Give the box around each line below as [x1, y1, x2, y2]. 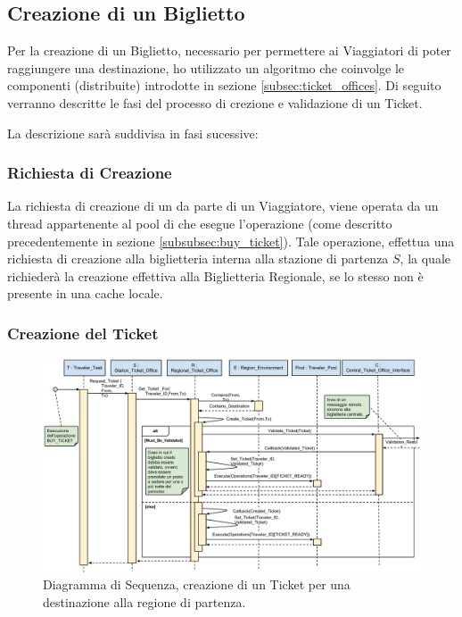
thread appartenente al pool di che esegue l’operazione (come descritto [7, 213, 392, 232]
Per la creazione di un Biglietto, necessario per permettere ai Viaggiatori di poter [7, 41, 451, 60]
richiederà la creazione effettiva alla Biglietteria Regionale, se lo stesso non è [7, 266, 424, 285]
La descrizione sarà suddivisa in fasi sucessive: [7, 123, 259, 142]
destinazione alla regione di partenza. [43, 592, 246, 611]
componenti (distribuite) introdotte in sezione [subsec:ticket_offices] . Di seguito [7, 76, 441, 95]
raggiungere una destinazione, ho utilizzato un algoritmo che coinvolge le [7, 58, 405, 77]
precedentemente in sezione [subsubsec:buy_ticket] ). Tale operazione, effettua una [7, 231, 455, 250]
